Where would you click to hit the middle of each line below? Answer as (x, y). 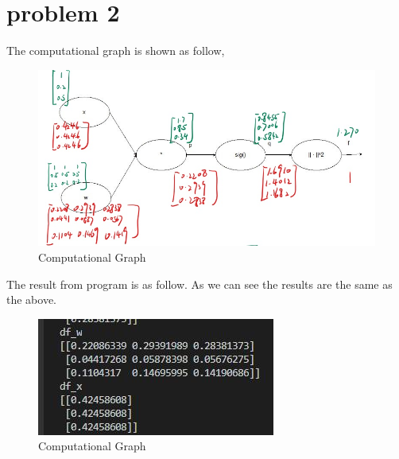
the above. (31, 300)
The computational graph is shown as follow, (116, 51)
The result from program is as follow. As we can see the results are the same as (199, 284)
